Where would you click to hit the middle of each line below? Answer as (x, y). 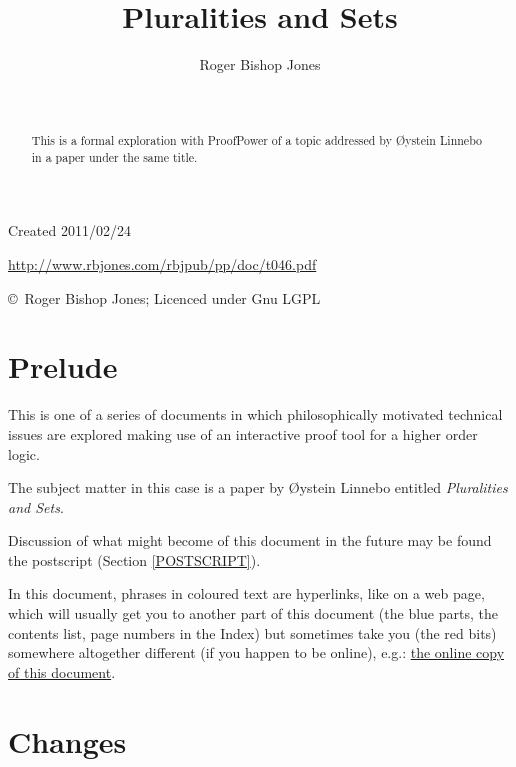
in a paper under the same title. (114, 156)
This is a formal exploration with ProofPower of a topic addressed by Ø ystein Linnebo (257, 140)
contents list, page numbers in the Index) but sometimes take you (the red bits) (252, 632)
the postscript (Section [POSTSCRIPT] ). (134, 559)
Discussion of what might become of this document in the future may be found (250, 540)
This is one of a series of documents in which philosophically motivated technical (255, 414)
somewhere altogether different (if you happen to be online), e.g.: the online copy (256, 652)
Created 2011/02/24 (69, 230)
